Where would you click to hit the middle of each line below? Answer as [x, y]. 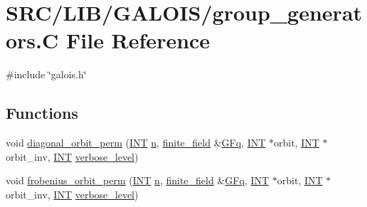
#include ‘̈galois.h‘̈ [46, 74]
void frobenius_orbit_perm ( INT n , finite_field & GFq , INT [138, 180]
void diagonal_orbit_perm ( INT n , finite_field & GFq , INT [136, 143]
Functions [42, 113]
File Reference [138, 40]
